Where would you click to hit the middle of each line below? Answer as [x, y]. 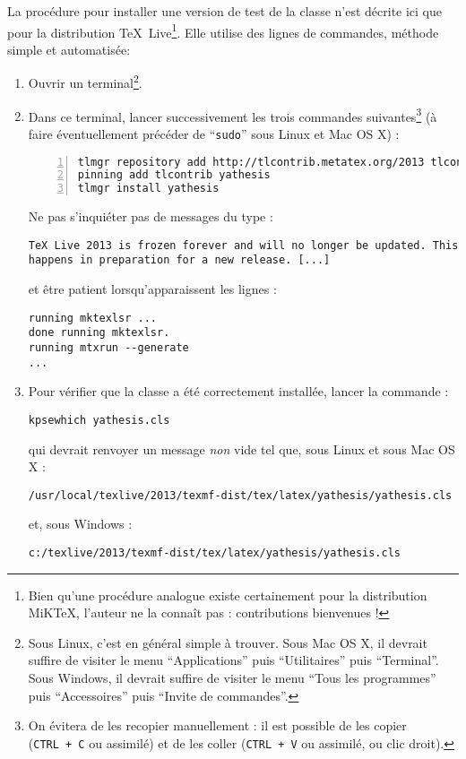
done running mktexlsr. [99, 333]
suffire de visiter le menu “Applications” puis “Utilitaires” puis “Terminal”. [233, 660]
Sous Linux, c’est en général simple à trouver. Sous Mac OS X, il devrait [228, 642]
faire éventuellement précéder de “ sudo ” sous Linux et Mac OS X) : [214, 133]
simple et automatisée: [69, 49]
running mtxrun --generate [108, 348]
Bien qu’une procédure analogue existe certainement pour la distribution [228, 595]
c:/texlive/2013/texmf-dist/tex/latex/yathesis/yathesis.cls [215, 553]
